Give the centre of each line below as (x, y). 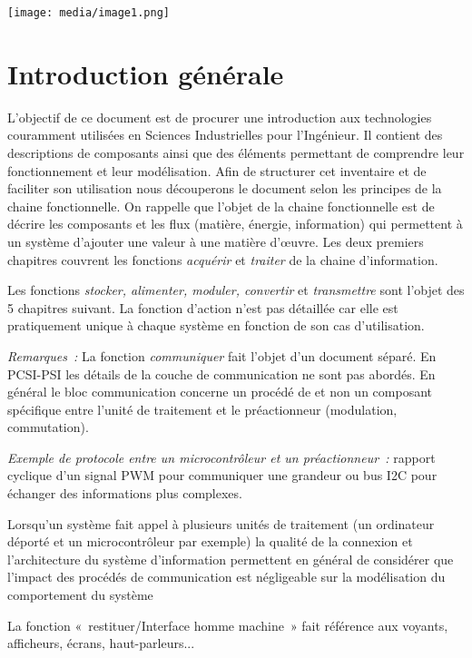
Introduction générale (146, 73)
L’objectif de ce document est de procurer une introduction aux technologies (220, 117)
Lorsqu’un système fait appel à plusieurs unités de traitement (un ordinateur (221, 523)
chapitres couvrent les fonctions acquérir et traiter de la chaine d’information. (223, 259)
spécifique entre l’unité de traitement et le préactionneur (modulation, (202, 409)
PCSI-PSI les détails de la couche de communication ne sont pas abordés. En (221, 373)
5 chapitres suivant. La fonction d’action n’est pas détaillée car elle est (203, 307)
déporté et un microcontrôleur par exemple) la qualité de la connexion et (210, 541)
